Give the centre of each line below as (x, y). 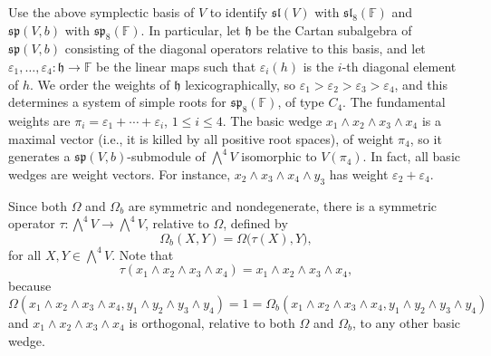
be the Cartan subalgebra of (334, 29)
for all (25, 254)
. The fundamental (394, 102)
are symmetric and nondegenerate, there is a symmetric (283, 205)
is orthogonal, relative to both (212, 322)
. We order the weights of (100, 84)
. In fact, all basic (411, 156)
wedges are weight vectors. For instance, (120, 173)
